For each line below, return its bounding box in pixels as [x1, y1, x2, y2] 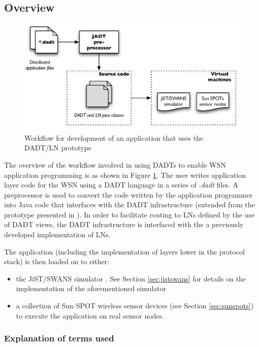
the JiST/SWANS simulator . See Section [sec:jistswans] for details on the [16, 273, 246, 283]
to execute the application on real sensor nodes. [16, 310, 164, 321]
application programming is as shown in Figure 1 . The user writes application [4, 169, 246, 180]
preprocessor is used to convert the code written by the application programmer [4, 189, 253, 200]
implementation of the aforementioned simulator [16, 283, 167, 294]
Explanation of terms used [4, 332, 114, 344]
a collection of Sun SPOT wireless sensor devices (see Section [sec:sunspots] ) [16, 300, 254, 311]
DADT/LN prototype [24, 142, 92, 153]
